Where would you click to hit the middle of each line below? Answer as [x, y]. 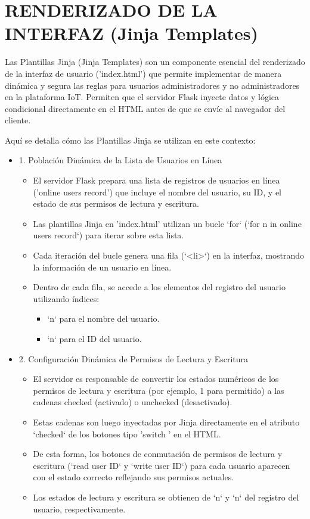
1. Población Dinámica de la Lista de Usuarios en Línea [120, 160]
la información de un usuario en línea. [102, 267]
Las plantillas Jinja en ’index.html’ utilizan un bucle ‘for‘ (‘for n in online [167, 223]
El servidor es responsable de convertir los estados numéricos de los [156, 379]
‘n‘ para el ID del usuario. [94, 338]
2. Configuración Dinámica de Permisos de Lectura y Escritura [134, 358]
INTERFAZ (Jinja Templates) [132, 33]
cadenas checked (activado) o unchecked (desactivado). [133, 402]
